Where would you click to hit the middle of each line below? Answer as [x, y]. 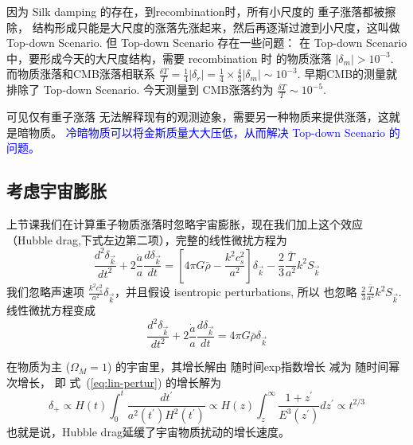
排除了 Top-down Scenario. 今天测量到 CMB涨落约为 [140, 90]
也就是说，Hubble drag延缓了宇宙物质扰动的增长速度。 [148, 432]
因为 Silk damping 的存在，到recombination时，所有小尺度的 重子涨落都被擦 [201, 11]
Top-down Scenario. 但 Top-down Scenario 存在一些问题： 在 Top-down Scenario [207, 43]
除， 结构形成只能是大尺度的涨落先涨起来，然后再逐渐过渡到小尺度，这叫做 [203, 27]
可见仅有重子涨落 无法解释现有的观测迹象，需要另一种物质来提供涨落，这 [198, 117]
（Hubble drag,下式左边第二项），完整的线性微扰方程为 [147, 239]
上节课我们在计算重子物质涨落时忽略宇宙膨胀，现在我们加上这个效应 [185, 224]
